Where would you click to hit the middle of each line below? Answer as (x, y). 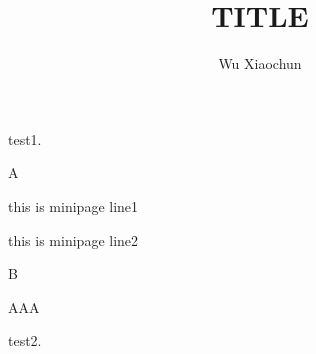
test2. (25, 340)
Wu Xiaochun (260, 63)
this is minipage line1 (73, 205)
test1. (25, 138)
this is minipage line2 (73, 239)
